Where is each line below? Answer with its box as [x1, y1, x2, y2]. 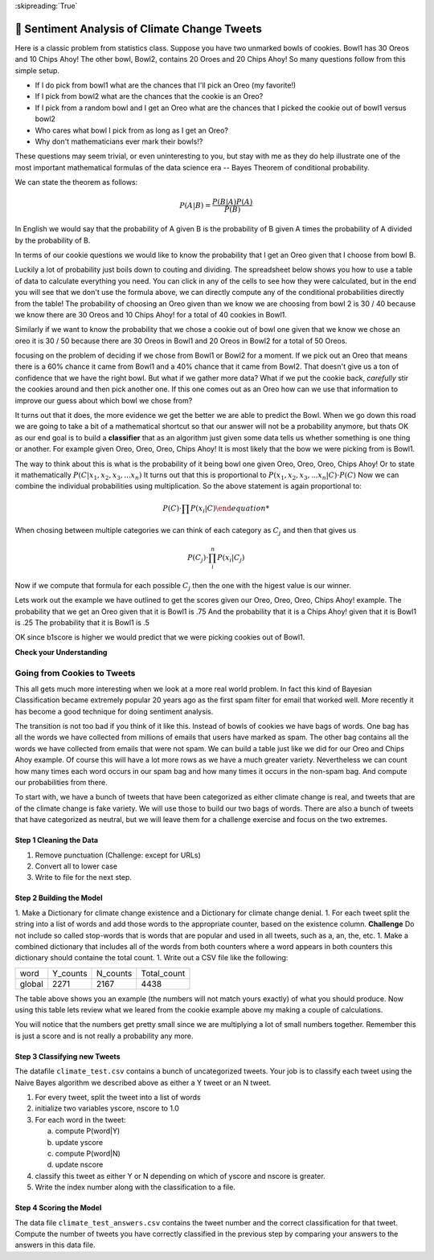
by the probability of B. [14, 235, 91, 245]
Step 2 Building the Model [14, 893, 103, 903]
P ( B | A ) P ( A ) [211, 198, 253, 207]
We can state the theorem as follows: [14, 178, 138, 187]
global [19, 978, 43, 989]
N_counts [96, 967, 133, 979]
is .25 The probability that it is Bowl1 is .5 [14, 617, 150, 627]
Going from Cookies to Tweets [14, 667, 136, 678]
